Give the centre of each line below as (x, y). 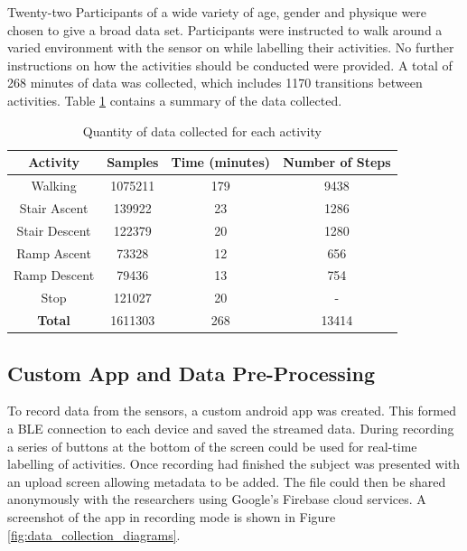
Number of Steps (337, 162)
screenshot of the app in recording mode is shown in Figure (172, 516)
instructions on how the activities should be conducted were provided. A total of (230, 65)
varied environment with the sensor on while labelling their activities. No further (231, 47)
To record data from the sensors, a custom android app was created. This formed (232, 411)
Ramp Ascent (54, 252)
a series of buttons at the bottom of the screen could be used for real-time (212, 446)
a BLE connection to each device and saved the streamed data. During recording (231, 428)
